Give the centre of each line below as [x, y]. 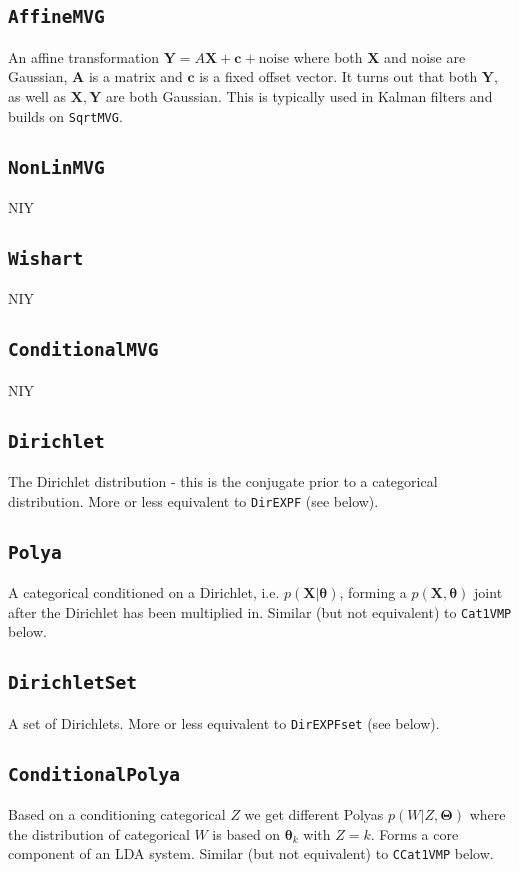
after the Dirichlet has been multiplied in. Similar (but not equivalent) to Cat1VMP [260, 611]
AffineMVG [56, 17]
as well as [37, 95]
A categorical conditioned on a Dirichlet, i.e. [144, 592]
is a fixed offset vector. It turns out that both [338, 76]
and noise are [425, 56]
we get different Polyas [314, 814]
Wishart [46, 258]
